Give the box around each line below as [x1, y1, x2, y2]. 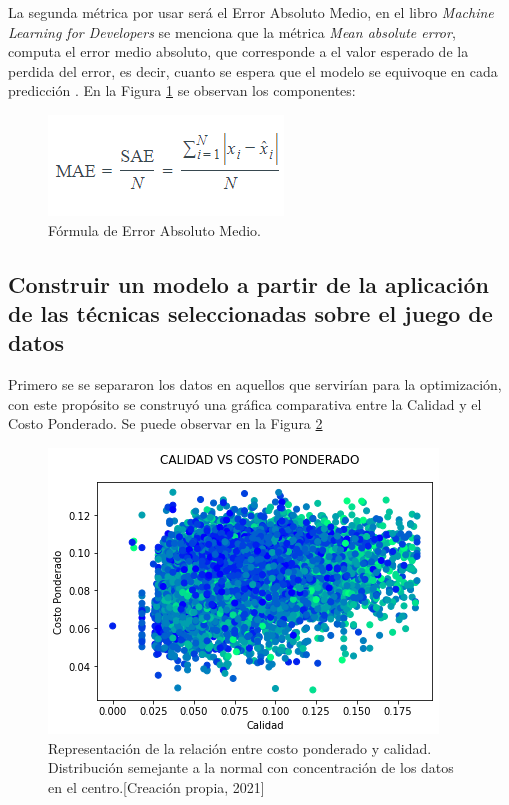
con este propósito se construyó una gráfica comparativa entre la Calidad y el [8, 393, 482, 414]
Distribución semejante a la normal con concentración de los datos [48, 757, 454, 778]
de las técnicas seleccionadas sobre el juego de [8, 297, 493, 328]
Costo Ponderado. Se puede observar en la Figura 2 [8, 413, 323, 434]
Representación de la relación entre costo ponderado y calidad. [48, 737, 432, 758]
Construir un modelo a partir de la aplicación [8, 268, 489, 299]
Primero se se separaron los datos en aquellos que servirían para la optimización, [8, 374, 502, 395]
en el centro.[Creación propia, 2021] [48, 776, 265, 797]
